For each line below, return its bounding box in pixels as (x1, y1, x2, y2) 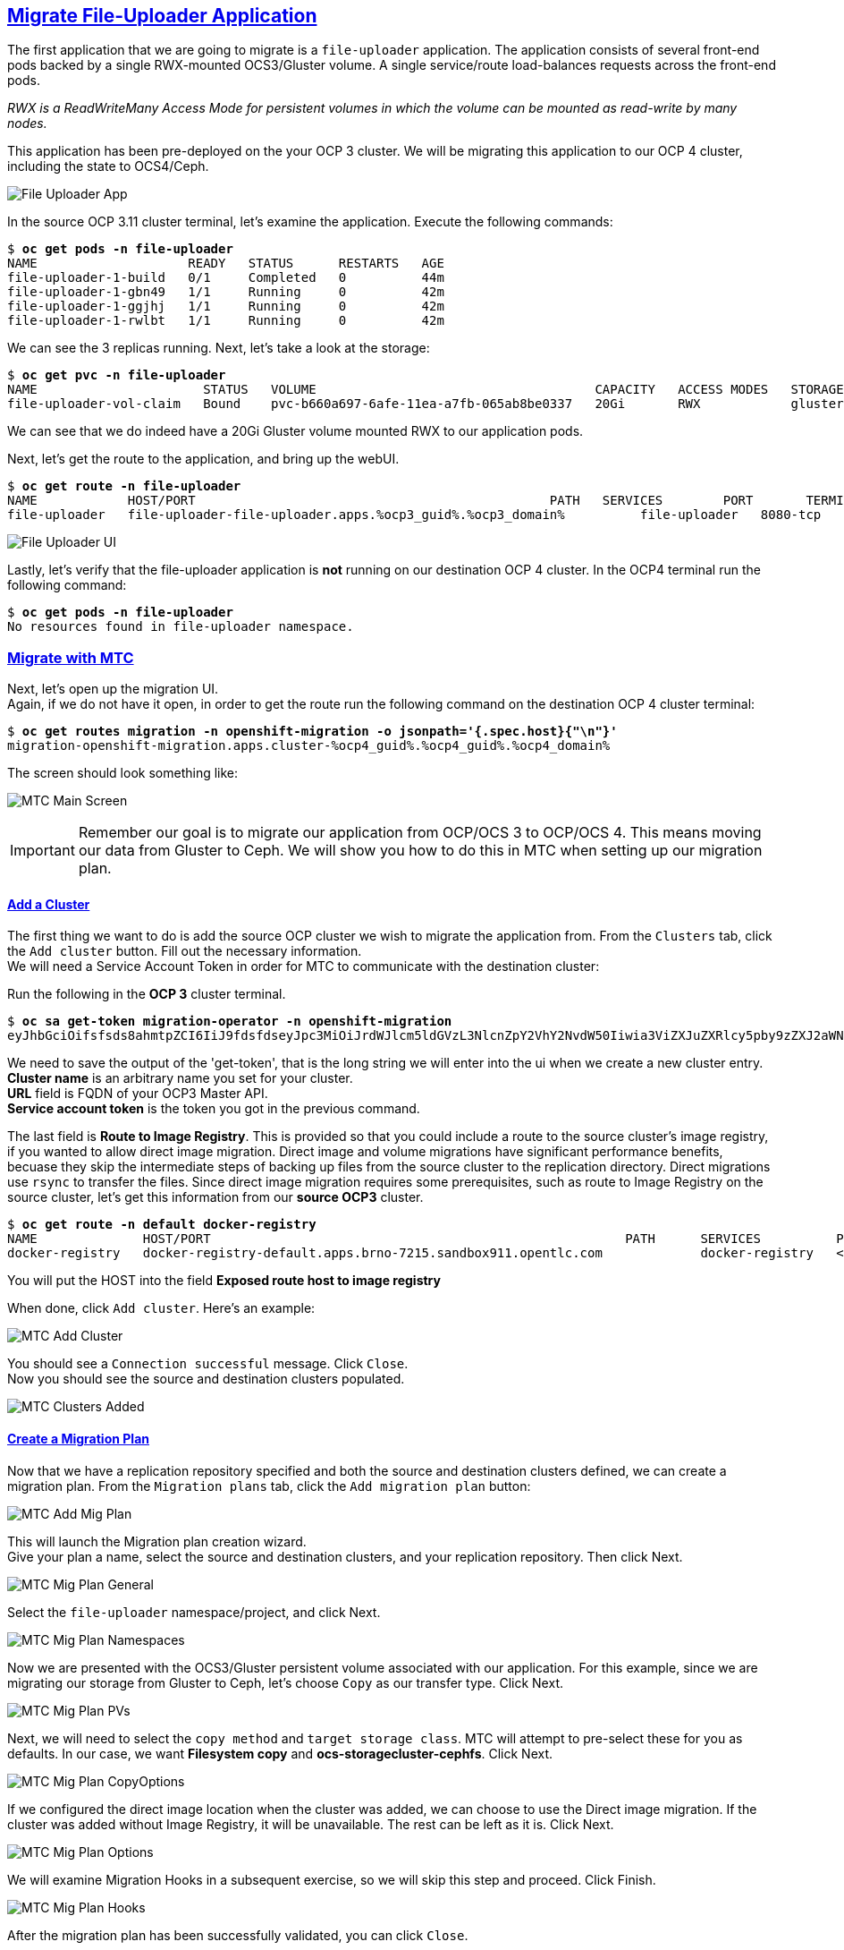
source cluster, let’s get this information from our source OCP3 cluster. (7, 1189, 424, 1205)
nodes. (7, 115, 47, 132)
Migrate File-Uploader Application (7, 4, 317, 27)
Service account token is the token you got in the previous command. (7, 1101, 420, 1117)
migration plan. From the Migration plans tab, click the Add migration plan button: (7, 1477, 531, 1494)
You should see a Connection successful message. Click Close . (7, 1356, 409, 1372)
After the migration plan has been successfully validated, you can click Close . (7, 1927, 468, 1943)
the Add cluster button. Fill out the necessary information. (7, 943, 362, 959)
